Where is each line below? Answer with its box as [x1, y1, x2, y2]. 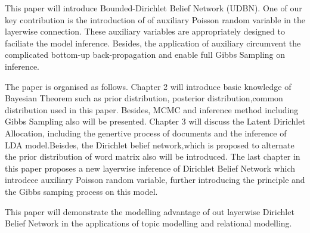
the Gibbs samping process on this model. [5, 185, 158, 197]
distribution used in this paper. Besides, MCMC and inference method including [5, 103, 299, 116]
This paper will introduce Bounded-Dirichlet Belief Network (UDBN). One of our [5, 2, 302, 14]
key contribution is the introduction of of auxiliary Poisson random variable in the [5, 13, 305, 26]
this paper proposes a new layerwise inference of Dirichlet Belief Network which [5, 161, 296, 174]
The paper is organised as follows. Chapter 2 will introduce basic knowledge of [5, 80, 292, 92]
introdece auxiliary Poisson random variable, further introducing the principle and [5, 173, 305, 186]
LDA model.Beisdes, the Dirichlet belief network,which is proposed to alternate [5, 138, 294, 151]
